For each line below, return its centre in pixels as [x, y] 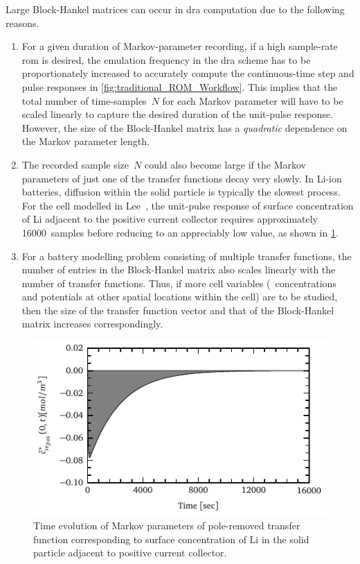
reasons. [22, 23]
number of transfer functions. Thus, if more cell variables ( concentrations [179, 283]
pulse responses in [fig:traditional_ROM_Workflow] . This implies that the [180, 86]
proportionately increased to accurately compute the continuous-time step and [188, 73]
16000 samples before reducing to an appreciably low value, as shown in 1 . [180, 232]
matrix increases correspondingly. [92, 324]
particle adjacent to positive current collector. [130, 553]
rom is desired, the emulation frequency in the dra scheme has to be [166, 59]
